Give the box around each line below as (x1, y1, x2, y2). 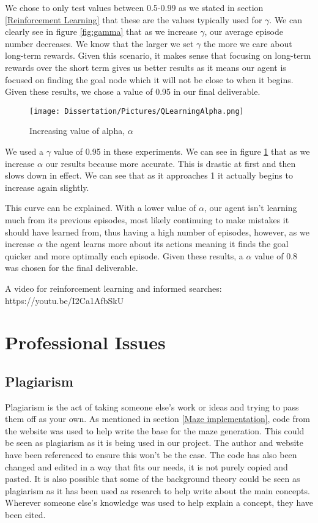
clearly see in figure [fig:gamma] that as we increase (5, 25, 198, 38)
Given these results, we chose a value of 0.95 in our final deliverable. (5, 85, 261, 98)
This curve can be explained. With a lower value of (5, 201, 196, 214)
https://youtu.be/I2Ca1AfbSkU (5, 294, 124, 306)
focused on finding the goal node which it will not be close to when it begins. (5, 73, 294, 86)
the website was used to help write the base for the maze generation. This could (5, 424, 305, 437)
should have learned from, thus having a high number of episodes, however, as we (5, 225, 309, 238)
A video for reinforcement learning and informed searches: (5, 281, 222, 294)
